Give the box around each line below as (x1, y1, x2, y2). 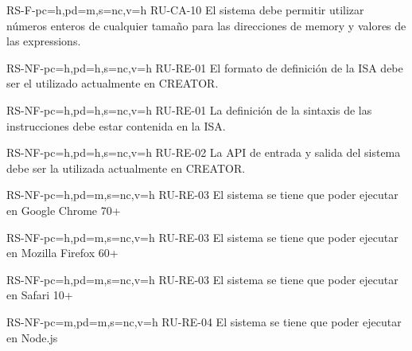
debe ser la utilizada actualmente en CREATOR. (6, 159, 246, 176)
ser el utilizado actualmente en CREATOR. (6, 75, 219, 92)
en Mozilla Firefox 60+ (6, 244, 119, 261)
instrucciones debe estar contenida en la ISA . (6, 117, 226, 134)
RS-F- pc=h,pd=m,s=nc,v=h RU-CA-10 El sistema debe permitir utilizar (6, 2, 364, 18)
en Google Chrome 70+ (6, 201, 121, 218)
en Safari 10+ (6, 287, 73, 303)
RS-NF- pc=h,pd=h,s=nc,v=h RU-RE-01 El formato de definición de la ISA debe (6, 59, 403, 76)
